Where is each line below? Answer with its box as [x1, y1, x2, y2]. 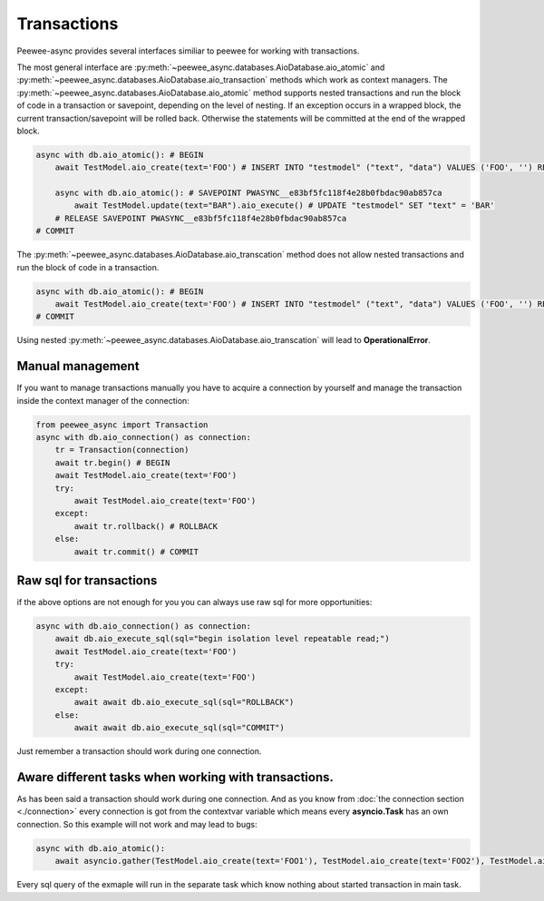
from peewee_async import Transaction [35, 419, 209, 430]
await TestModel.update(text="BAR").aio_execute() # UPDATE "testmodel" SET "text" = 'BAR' [73, 201, 495, 211]
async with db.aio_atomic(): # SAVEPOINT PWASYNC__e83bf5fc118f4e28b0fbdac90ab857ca [54, 188, 443, 199]
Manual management [16, 358, 140, 374]
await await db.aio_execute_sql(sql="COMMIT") [73, 722, 285, 733]
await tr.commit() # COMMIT [73, 546, 199, 557]
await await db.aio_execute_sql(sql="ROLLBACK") [73, 697, 295, 708]
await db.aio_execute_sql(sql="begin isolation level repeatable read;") [54, 633, 390, 644]
